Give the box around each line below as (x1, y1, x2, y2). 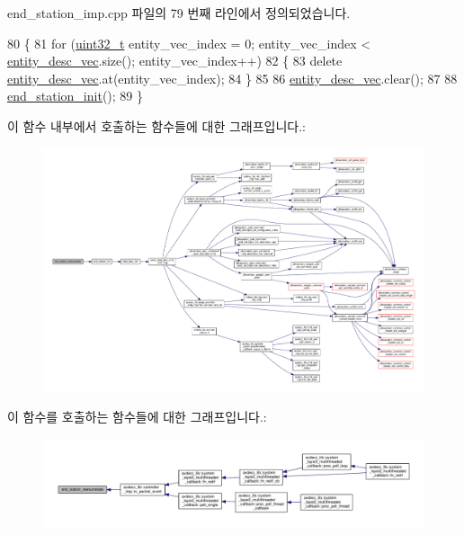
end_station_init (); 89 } (7, 86, 143, 105)
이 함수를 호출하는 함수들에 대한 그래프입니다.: (7, 407, 267, 426)
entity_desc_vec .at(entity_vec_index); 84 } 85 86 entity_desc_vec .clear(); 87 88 (7, 68, 458, 87)
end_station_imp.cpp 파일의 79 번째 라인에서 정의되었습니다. (7, 4, 351, 22)
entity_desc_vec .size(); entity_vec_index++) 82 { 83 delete (7, 51, 343, 70)
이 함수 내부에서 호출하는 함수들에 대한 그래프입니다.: (7, 116, 306, 135)
